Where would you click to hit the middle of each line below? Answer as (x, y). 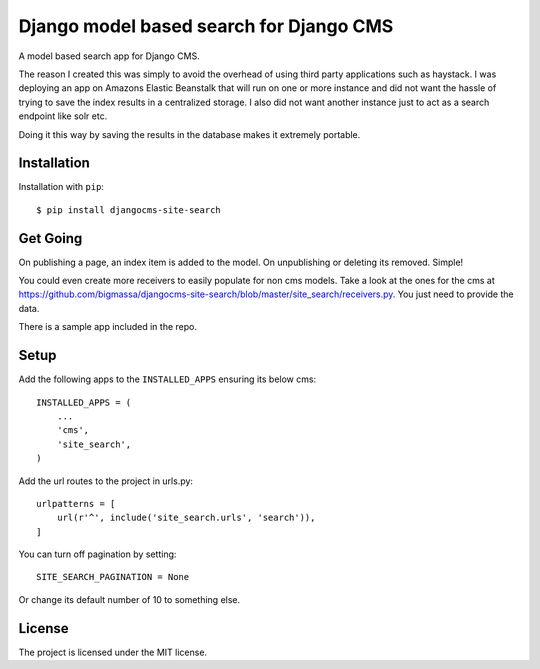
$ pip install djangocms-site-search (129, 209)
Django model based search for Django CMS (206, 26)
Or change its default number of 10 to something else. (129, 599)
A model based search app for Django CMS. (109, 56)
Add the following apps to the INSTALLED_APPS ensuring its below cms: (167, 379)
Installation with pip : (61, 187)
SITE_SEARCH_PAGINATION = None (113, 577)
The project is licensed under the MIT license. (113, 652)
